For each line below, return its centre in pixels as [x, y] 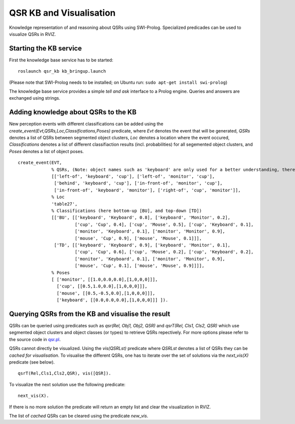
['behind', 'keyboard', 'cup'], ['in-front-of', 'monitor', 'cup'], [138, 183]
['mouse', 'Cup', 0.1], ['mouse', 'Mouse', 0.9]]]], [139, 266]
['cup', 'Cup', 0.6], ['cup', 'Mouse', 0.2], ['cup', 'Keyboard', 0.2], [164, 252]
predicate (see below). [32, 362]
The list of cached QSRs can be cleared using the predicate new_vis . [79, 416]
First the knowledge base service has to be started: [61, 60]
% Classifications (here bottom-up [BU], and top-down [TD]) [127, 211]
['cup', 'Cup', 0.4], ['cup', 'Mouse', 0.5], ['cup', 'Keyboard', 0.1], [164, 224]
